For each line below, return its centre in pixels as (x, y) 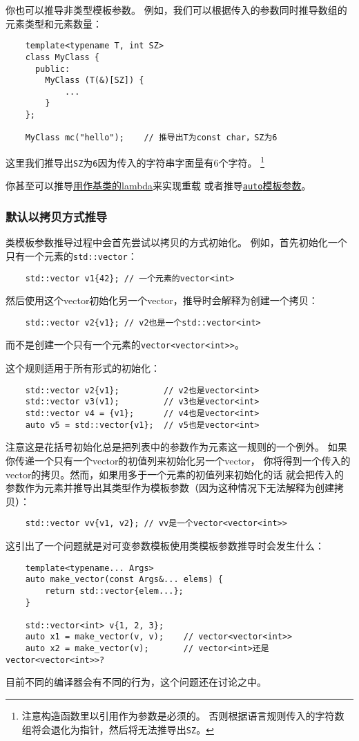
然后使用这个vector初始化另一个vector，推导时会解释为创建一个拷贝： (162, 300)
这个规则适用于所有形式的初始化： (83, 368)
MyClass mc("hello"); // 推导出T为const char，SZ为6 (151, 138)
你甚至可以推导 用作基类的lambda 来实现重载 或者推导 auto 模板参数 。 (158, 186)
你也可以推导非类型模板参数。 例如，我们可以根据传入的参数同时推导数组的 (176, 10)
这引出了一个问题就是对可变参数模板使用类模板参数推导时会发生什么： (165, 545)
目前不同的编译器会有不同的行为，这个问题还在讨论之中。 (136, 682)
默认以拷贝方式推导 (57, 216)
